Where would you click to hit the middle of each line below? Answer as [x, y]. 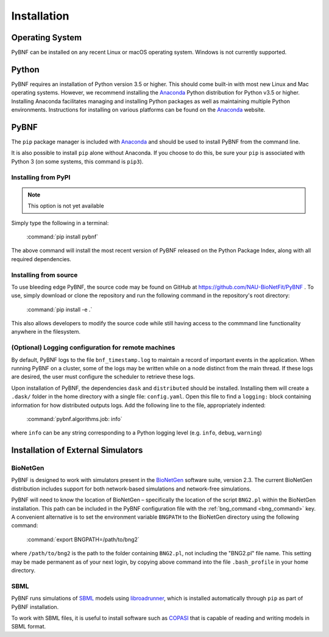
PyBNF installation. [35, 606]
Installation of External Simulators [77, 451]
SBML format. [29, 627]
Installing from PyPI [41, 177]
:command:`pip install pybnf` [62, 236]
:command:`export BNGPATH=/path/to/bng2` [83, 539]
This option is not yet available [66, 206]
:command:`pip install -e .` [59, 309]
